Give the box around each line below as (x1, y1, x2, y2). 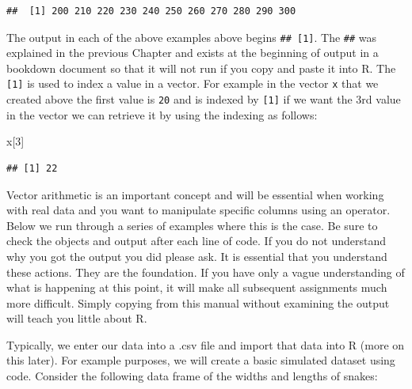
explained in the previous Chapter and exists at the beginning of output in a (6, 44, 379, 61)
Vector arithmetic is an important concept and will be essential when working (6, 186, 384, 202)
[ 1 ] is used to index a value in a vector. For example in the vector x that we (6, 75, 379, 92)
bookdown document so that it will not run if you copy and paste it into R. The (6, 59, 396, 76)
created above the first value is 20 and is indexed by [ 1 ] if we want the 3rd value (6, 91, 401, 108)
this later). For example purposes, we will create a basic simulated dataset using (6, 352, 395, 368)
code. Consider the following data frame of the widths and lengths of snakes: (6, 368, 378, 384)
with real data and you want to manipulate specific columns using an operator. (6, 202, 391, 218)
